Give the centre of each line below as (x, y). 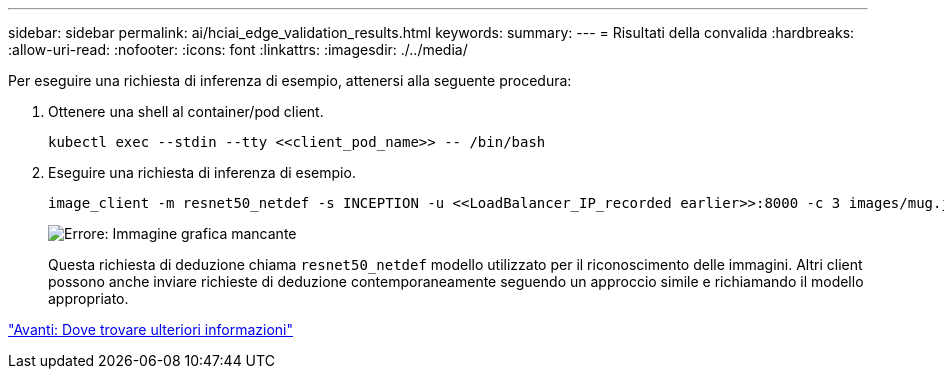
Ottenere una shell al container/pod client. (186, 111)
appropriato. (88, 298)
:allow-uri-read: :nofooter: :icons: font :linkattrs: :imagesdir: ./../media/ (238, 49)
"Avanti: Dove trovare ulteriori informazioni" (151, 329)
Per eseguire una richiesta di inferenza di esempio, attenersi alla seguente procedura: (290, 80)
